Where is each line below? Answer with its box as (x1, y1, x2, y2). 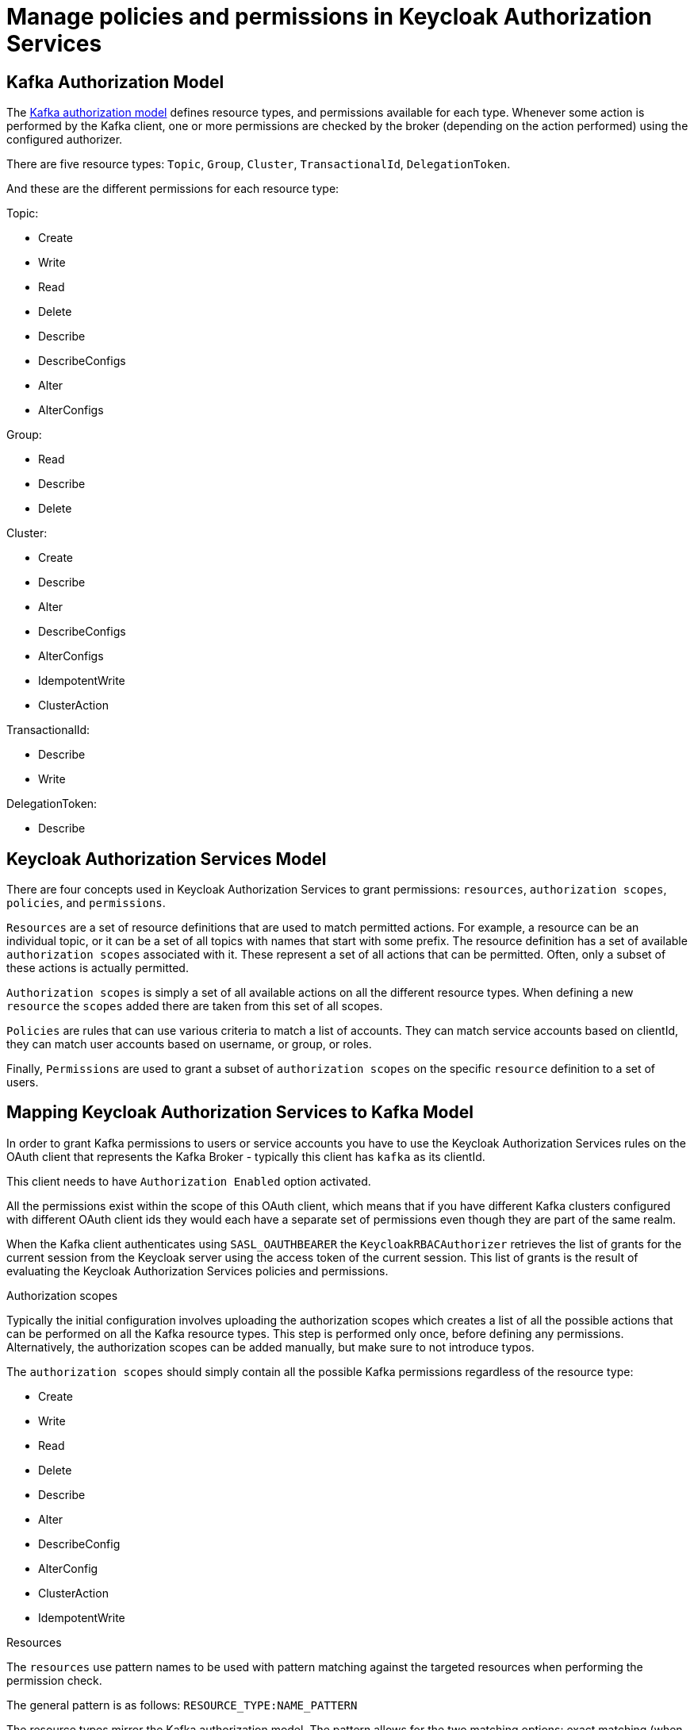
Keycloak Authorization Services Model (6, 848, 327, 869)
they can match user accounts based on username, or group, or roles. (6, 1037, 372, 1051)
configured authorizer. (6, 133, 123, 147)
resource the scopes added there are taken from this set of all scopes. (6, 999, 383, 1013)
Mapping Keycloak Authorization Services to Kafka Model (6, 1102, 474, 1123)
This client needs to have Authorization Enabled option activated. (6, 1174, 371, 1188)
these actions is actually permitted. (6, 961, 189, 975)
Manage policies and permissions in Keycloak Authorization (6, 3, 652, 30)
